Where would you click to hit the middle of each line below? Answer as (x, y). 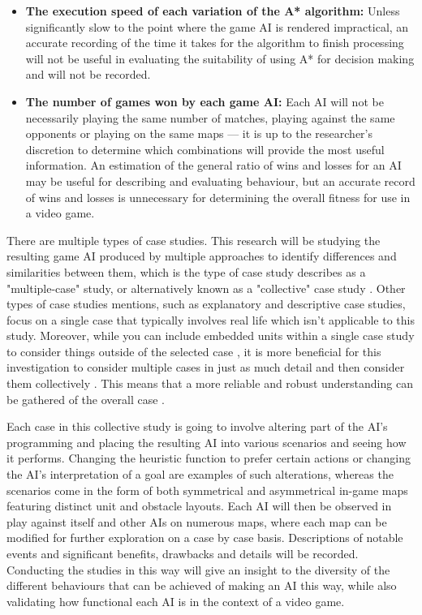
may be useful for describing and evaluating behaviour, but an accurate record (220, 181)
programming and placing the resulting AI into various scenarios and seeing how (207, 442)
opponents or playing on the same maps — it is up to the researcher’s (199, 133)
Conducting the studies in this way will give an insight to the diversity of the (198, 569)
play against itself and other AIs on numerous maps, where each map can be (197, 521)
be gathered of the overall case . (86, 399)
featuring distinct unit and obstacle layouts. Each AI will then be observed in (199, 506)
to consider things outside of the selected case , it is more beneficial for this (194, 351)
